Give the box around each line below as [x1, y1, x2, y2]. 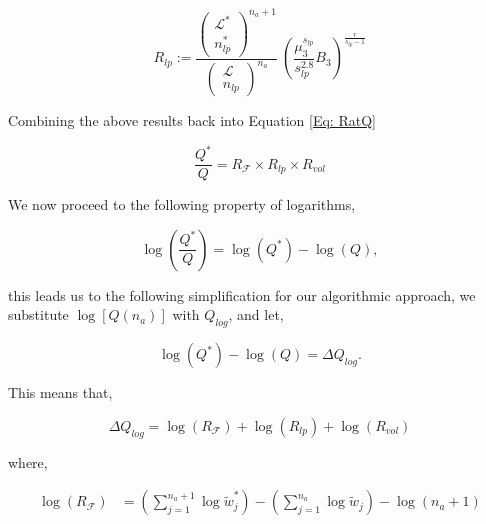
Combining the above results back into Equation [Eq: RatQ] [8, 110, 376, 131]
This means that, [8, 382, 113, 403]
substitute [8, 304, 69, 325]
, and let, [228, 304, 284, 325]
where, [8, 451, 48, 472]
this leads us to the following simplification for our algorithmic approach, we [8, 284, 476, 305]
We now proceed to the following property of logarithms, [8, 194, 356, 215]
